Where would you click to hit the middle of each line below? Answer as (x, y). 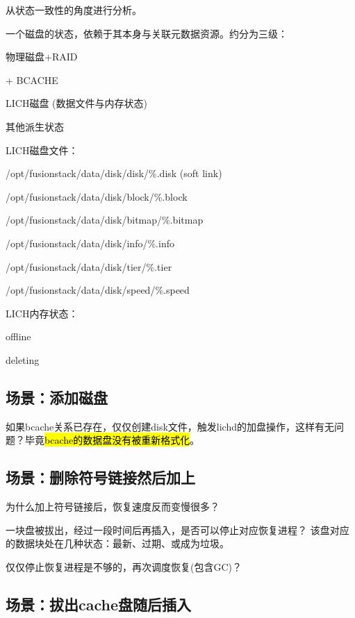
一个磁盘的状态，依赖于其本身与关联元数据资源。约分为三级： (147, 33)
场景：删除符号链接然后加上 (100, 477)
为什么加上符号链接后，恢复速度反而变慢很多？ (113, 507)
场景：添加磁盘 (57, 397)
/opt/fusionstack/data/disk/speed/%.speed (98, 290)
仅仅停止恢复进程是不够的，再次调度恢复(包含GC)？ (124, 566)
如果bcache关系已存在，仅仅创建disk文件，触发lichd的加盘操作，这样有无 (170, 426)
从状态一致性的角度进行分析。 (74, 10)
